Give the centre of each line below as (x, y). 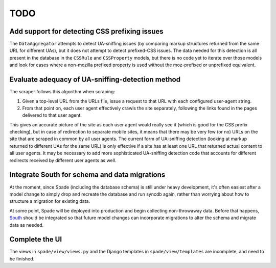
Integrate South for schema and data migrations (87, 175)
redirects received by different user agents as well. (63, 160)
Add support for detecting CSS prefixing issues (86, 31)
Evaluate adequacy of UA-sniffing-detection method (95, 80)
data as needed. (27, 225)
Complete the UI (36, 239)
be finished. (22, 259)
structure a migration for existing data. (50, 201)
